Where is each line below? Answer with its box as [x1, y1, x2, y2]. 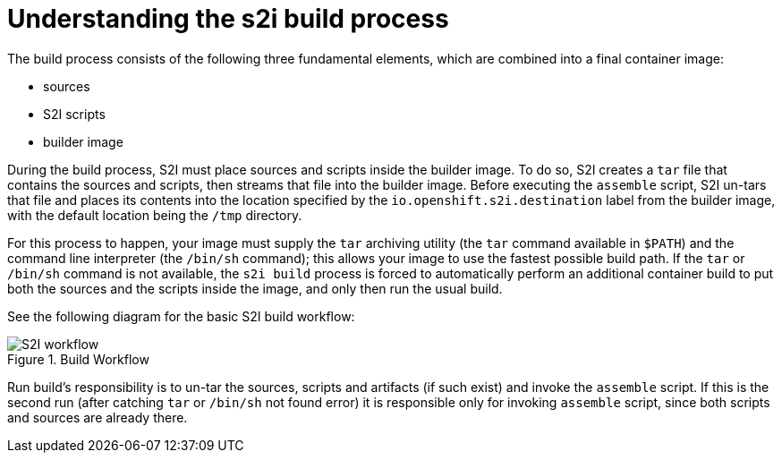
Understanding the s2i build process [7, 4, 449, 34]
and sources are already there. [7, 409, 188, 425]
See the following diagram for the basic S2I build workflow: [7, 308, 355, 324]
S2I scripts [43, 106, 106, 122]
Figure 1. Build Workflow [7, 351, 149, 367]
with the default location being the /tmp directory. [7, 207, 302, 223]
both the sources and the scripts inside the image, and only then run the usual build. [7, 280, 503, 296]
